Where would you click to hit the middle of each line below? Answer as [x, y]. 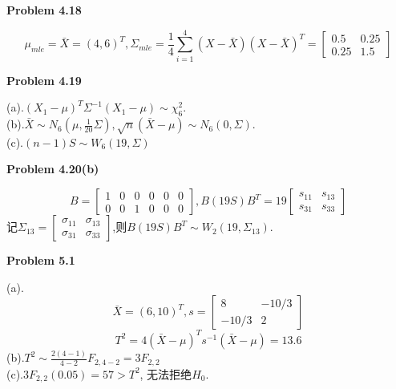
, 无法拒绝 [166, 373]
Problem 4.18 [44, 10]
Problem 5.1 [41, 260]
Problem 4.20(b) [53, 169]
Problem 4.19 [44, 80]
